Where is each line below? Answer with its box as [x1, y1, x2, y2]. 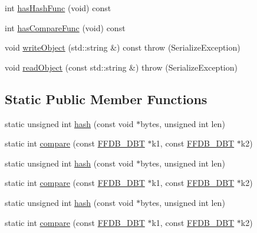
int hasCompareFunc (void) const [5, 21, 126, 34]
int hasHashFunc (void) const [5, 2, 111, 14]
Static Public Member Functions [5, 89, 207, 108]
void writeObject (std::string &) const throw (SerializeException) [5, 41, 240, 54]
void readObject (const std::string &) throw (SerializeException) [5, 61, 238, 73]
